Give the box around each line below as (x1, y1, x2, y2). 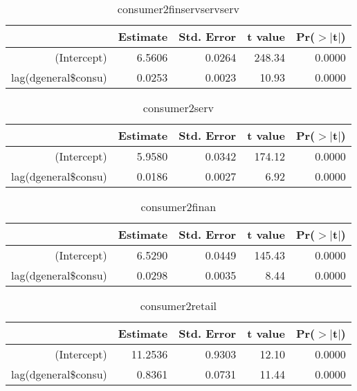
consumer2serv (143, 100, 214, 116)
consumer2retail (140, 298, 217, 313)
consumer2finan (140, 199, 217, 215)
